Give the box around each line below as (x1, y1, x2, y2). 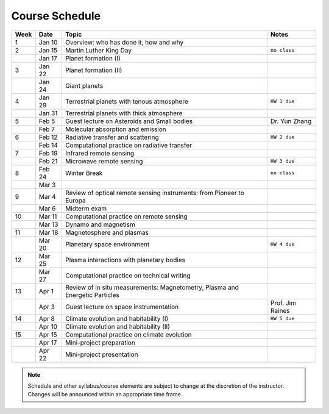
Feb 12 (38, 133, 58, 141)
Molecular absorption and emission (65, 125, 167, 134)
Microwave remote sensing (65, 157, 143, 165)
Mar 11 (38, 212, 57, 221)
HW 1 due (270, 98, 295, 105)
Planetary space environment (65, 240, 150, 248)
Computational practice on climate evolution (65, 330, 192, 338)
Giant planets (65, 81, 104, 90)
